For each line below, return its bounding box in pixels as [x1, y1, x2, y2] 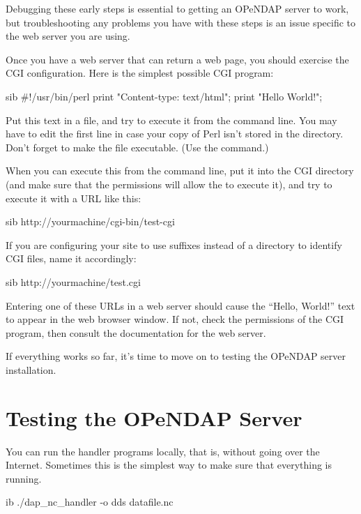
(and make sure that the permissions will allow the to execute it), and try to [6, 176, 332, 191]
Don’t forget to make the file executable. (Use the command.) [6, 139, 269, 154]
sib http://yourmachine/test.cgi [6, 274, 141, 289]
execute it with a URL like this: [6, 190, 141, 205]
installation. [6, 362, 56, 377]
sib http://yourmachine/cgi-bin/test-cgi [6, 214, 175, 229]
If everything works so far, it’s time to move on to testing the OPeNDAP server [6, 349, 346, 363]
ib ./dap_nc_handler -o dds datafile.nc [6, 494, 174, 509]
